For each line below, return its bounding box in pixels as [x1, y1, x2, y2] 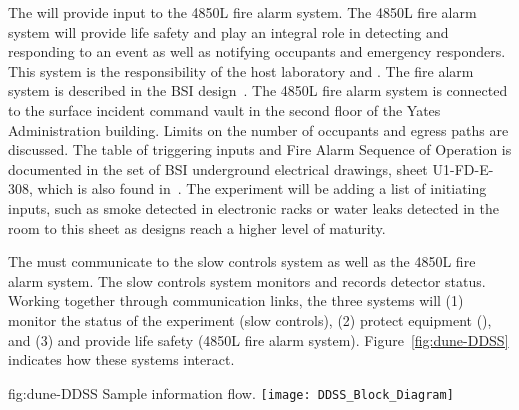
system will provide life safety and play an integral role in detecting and [8, 21, 449, 42]
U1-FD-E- [432, 158, 494, 179]
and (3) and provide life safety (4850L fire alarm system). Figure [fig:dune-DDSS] [8, 329, 509, 350]
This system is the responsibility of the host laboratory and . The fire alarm [8, 60, 474, 81]
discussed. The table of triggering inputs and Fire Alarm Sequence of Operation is [8, 139, 512, 160]
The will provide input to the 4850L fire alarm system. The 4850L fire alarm [8, 2, 477, 22]
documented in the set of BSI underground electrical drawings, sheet [8, 158, 428, 179]
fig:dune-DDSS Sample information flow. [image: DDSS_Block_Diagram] [8, 382, 454, 403]
